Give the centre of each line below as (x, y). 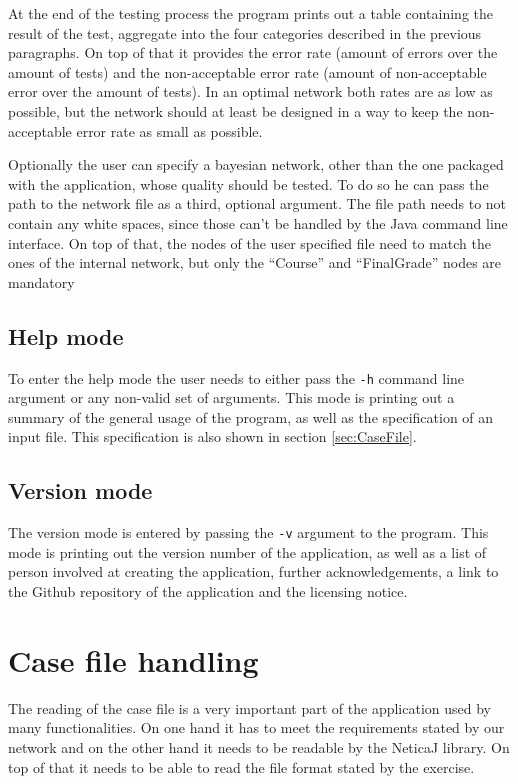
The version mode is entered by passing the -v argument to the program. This (248, 532)
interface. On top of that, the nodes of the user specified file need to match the (249, 242)
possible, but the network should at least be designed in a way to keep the (235, 110)
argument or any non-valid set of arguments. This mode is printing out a (231, 397)
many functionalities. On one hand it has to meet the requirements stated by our (256, 727)
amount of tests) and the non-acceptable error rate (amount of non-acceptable (247, 71)
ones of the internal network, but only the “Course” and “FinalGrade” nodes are (255, 262)
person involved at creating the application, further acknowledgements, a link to (253, 571)
